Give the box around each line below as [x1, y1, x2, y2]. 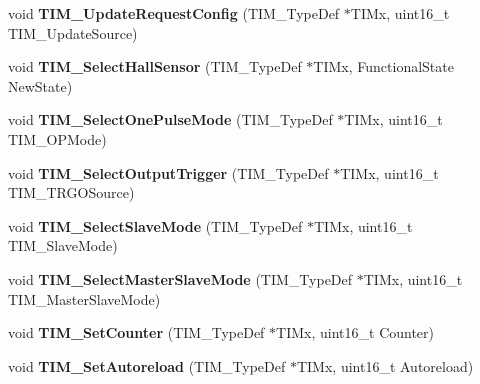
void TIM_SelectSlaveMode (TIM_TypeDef [8, 215, 303, 236]
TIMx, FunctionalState [313, 56, 454, 77]
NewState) [8, 75, 73, 96]
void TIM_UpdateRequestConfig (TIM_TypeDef [8, 3, 340, 23]
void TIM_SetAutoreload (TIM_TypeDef [8, 355, 286, 376]
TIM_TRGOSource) [8, 182, 135, 203]
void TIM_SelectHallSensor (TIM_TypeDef [8, 56, 302, 77]
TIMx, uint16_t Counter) [276, 322, 435, 343]
